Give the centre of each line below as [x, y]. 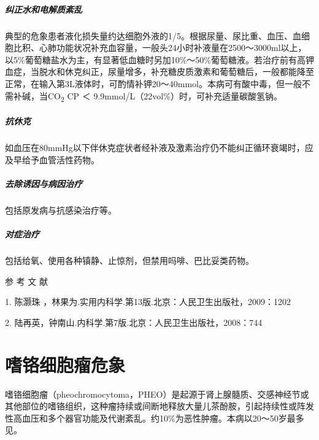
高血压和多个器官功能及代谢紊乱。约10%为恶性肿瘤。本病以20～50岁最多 [159, 418]
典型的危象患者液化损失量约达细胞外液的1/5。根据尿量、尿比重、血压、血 [153, 35]
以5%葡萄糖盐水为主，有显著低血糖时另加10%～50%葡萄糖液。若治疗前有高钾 [159, 59]
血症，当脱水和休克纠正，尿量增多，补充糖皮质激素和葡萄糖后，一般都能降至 [159, 71]
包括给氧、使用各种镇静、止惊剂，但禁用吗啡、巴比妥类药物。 [129, 261]
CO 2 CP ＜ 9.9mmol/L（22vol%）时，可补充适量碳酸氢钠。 [165, 96]
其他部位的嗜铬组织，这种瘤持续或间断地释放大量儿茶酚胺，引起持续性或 [151, 406]
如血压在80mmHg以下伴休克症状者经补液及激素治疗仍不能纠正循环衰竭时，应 [159, 148]
